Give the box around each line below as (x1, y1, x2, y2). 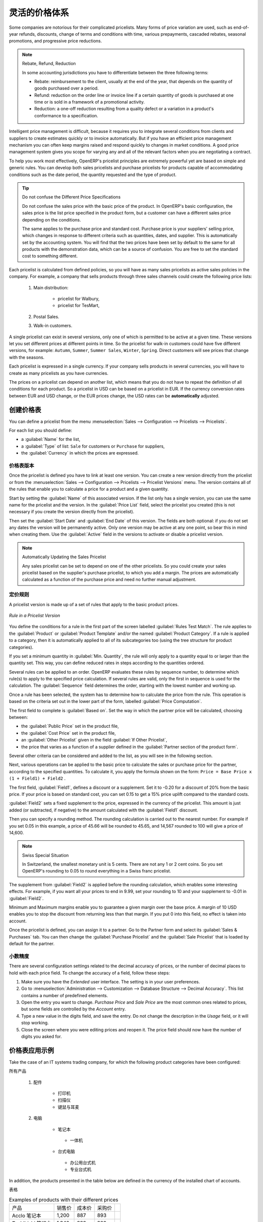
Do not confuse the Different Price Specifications (22, 194, 121, 200)
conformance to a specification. (34, 112, 98, 118)
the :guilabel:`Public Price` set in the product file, (21, 723, 119, 729)
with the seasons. (9, 354, 45, 360)
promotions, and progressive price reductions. (9, 38, 102, 44)
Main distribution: (33, 284, 69, 290)
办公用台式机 (70, 1159, 96, 1165)
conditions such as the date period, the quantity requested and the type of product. (9, 172, 177, 177)
